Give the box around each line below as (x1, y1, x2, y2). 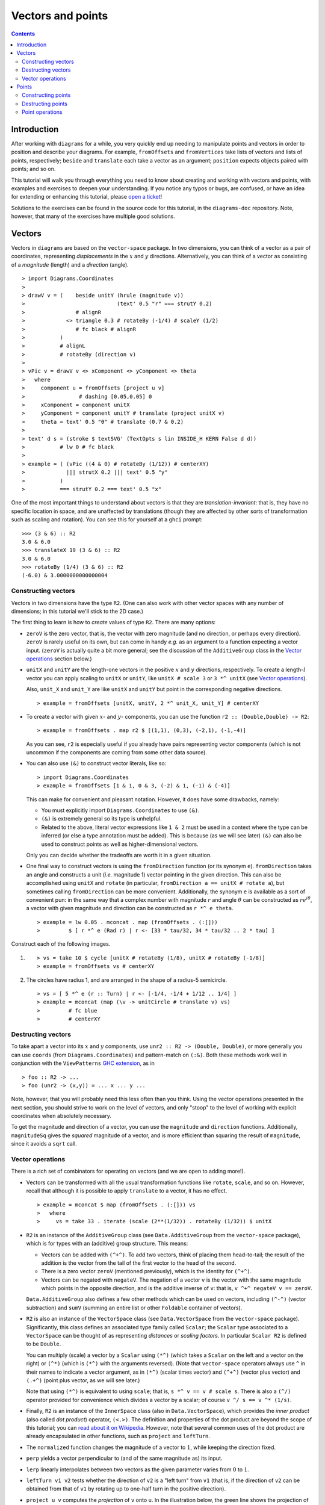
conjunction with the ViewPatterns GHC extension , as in (11, 1060, 155, 1067)
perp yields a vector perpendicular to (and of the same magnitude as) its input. (26, 1454, 223, 1462)
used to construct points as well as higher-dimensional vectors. (41, 840, 199, 848)
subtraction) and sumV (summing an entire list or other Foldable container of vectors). (26, 1304, 243, 1311)
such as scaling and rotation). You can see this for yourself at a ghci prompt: (11, 516, 203, 523)
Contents (11, 30, 36, 37)
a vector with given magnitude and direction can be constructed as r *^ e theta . (26, 905, 234, 912)
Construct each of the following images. (11, 940, 111, 948)
